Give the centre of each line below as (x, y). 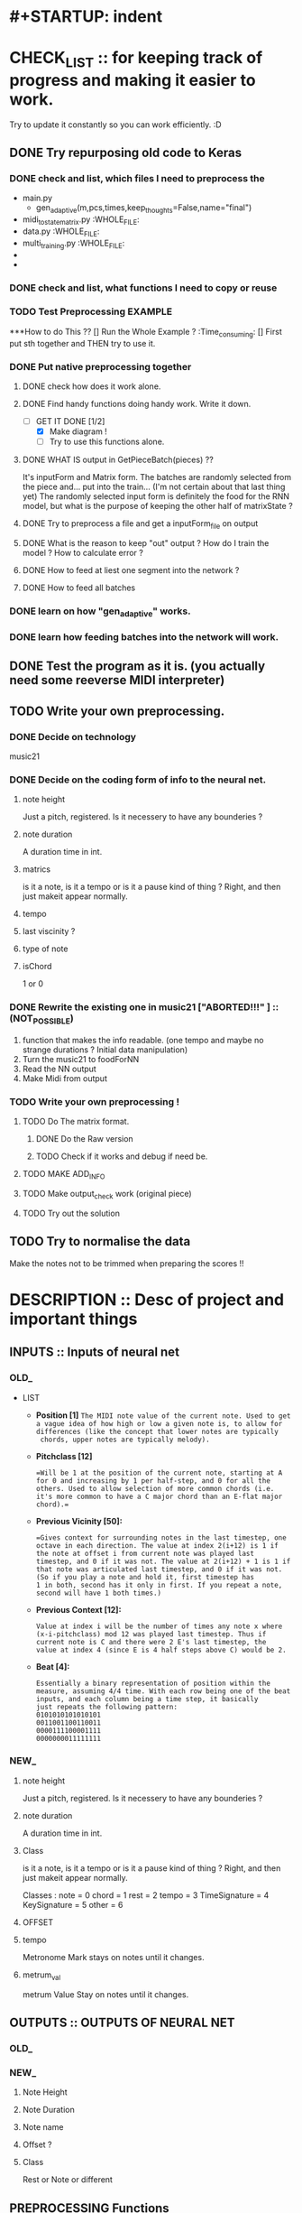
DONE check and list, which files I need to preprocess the (137, 179)
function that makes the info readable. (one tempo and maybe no (143, 1040)
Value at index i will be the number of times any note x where (159, 1626)
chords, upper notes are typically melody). (125, 1440)
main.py (37, 198)
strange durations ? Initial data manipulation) (105, 1050)
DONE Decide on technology (73, 736)
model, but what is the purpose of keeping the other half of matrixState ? (157, 506)
